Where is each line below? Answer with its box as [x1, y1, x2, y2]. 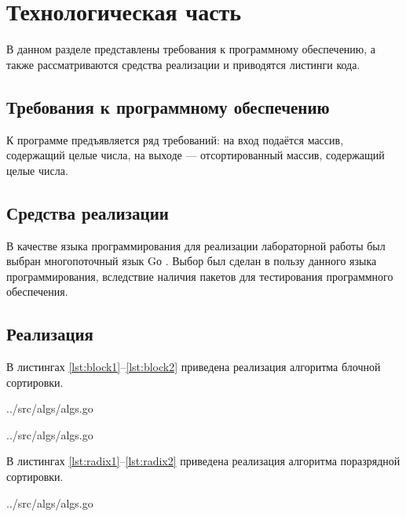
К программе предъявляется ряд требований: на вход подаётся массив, [6, 131, 344, 147]
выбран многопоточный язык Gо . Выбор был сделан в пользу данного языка [6, 253, 377, 269]
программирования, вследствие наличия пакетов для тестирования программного [6, 268, 393, 284]
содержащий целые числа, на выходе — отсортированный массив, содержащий [6, 147, 385, 163]
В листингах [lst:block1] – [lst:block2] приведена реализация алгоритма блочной [6, 359, 381, 375]
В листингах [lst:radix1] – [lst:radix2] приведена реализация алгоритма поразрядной [6, 453, 401, 469]
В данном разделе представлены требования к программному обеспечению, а [6, 41, 376, 57]
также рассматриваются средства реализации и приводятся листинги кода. [6, 56, 360, 72]
